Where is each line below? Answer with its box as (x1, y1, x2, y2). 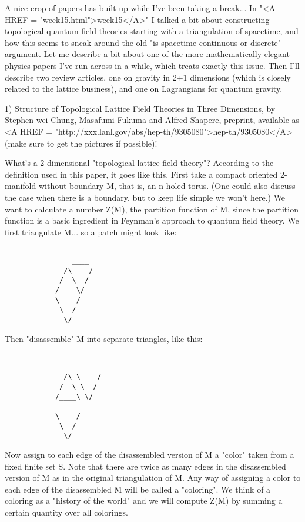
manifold (5, 179, 36, 192)
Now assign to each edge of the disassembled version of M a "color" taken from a (5, 448, 294, 461)
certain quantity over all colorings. (5, 506, 128, 518)
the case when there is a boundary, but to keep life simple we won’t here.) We (5, 191, 286, 203)
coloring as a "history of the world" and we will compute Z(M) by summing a (5, 494, 283, 507)
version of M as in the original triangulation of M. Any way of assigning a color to (5, 471, 301, 484)
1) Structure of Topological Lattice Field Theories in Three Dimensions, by (5, 102, 276, 114)
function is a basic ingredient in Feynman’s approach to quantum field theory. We (5, 214, 299, 227)
